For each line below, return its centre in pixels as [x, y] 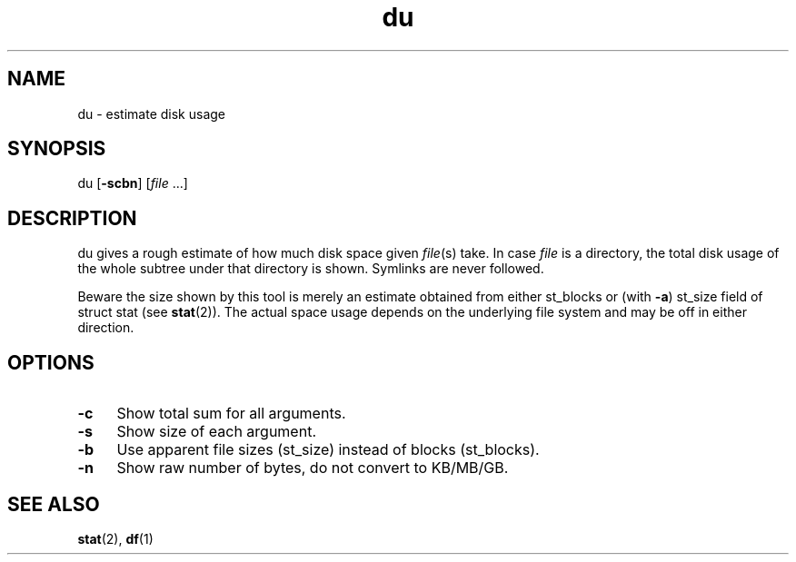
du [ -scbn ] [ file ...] [133, 183]
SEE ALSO [54, 504]
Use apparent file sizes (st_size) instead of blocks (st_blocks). [328, 450]
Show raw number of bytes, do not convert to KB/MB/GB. [313, 468]
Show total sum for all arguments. [231, 414]
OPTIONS [51, 362]
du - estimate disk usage [151, 113]
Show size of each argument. [216, 432]
